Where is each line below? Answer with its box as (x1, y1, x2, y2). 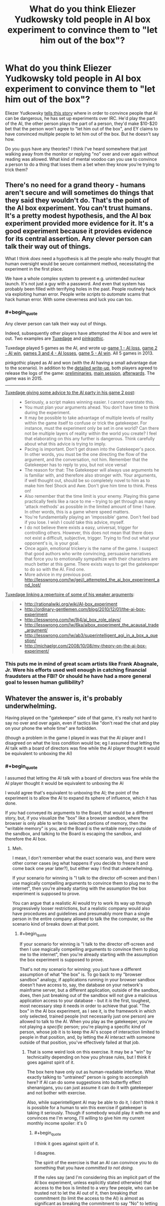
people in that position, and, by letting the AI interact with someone (19, 1034, 156, 1040)
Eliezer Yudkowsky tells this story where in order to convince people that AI (5, 110, 158, 116)
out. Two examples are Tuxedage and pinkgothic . (5, 335, 105, 341)
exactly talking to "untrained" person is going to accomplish (27, 1074, 148, 1080)
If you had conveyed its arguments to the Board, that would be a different (5, 810, 153, 815)
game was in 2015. (5, 375, 43, 382)
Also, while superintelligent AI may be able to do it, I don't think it (27, 1099, 158, 1105)
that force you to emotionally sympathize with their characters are (24, 556, 158, 562)
